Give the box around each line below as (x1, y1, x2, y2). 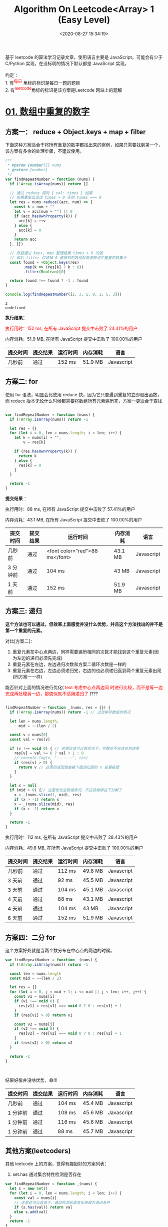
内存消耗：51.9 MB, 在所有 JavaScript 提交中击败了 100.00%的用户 (5, 336, 142, 342)
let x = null (9, 783, 37, 788)
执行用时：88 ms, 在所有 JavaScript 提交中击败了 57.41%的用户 (5, 506, 135, 512)
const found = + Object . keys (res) (9, 260, 79, 265)
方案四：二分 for (5, 933, 56, 942)
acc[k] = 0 (18, 228, 41, 233)
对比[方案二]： (5, 638, 35, 644)
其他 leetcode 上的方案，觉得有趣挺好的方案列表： (5, 1161, 109, 1167)
